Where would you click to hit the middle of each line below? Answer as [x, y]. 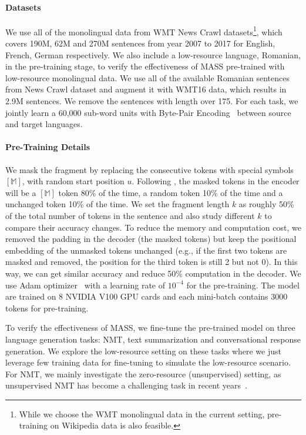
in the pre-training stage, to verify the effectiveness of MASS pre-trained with [145, 66]
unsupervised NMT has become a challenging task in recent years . [126, 385]
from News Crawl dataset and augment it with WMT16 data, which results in [146, 89]
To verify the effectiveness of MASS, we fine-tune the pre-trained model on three [150, 328]
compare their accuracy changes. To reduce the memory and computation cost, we [153, 227]
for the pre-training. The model [243, 285]
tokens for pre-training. [47, 308]
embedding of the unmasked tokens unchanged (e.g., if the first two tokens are [146, 250]
